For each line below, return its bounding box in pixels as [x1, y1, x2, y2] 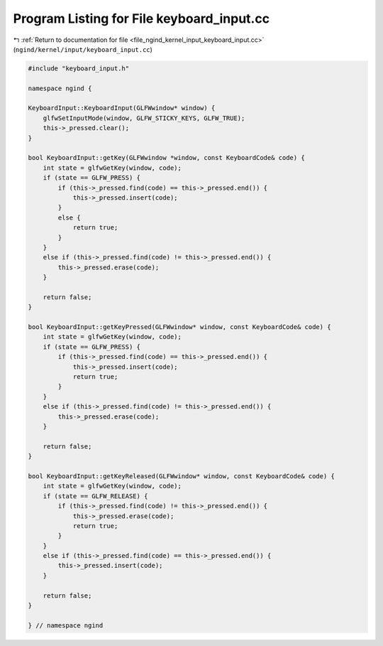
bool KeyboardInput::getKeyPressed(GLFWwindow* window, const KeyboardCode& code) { [28, 323, 331, 331]
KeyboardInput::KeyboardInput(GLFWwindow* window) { [28, 104, 216, 112]
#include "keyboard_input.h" [28, 64, 130, 72]
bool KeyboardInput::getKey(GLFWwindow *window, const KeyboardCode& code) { [28, 154, 305, 162]
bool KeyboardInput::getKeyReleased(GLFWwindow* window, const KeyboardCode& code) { [28, 472, 335, 480]
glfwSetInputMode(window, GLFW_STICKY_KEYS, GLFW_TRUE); [43, 114, 245, 122]
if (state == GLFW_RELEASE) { [43, 492, 148, 500]
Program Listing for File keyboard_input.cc [13, 11, 270, 26]
